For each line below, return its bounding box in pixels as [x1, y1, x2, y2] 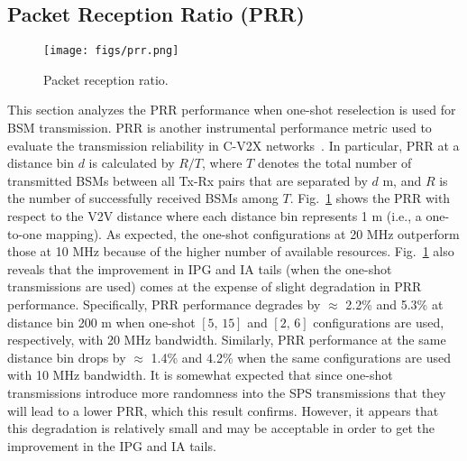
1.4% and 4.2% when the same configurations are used [151, 347, 451, 366]
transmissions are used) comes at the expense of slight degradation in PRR [7, 277, 422, 296]
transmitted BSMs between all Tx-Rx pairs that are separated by [7, 171, 368, 189]
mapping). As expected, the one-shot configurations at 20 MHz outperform [45, 224, 460, 243]
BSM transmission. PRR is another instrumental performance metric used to [7, 118, 432, 137]
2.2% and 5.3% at [345, 294, 444, 313]
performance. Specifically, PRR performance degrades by [7, 294, 321, 313]
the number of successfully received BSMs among [7, 189, 279, 207]
